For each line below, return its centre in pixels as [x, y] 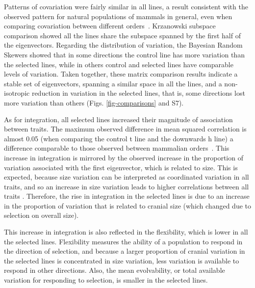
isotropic [17, 93]
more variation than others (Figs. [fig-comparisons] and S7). [94, 102]
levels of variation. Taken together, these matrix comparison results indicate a [121, 74]
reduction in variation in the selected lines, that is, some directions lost [138, 93]
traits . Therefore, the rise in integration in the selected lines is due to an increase [127, 196]
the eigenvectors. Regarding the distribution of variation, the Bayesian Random [123, 45]
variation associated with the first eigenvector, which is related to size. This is [121, 167]
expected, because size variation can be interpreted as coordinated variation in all [127, 177]
